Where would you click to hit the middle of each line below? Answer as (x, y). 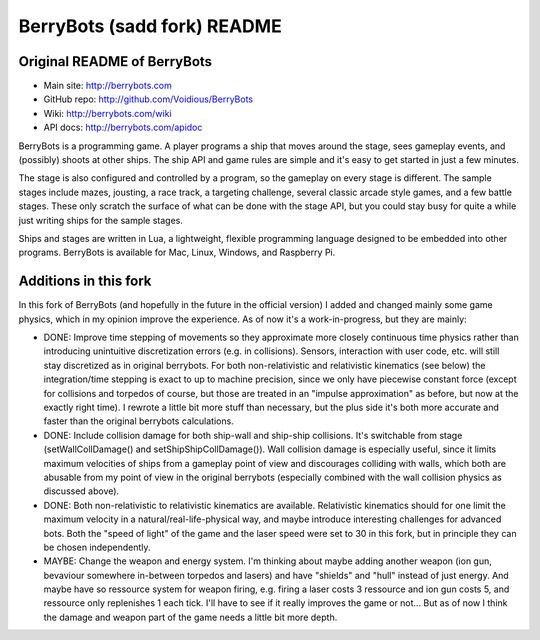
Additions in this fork (85, 281)
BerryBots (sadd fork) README (150, 26)
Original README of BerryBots (115, 61)
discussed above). (81, 491)
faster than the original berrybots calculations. (138, 421)
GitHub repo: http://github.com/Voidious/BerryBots (148, 99)
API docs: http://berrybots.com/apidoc (123, 127)
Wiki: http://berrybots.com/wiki (107, 113)
